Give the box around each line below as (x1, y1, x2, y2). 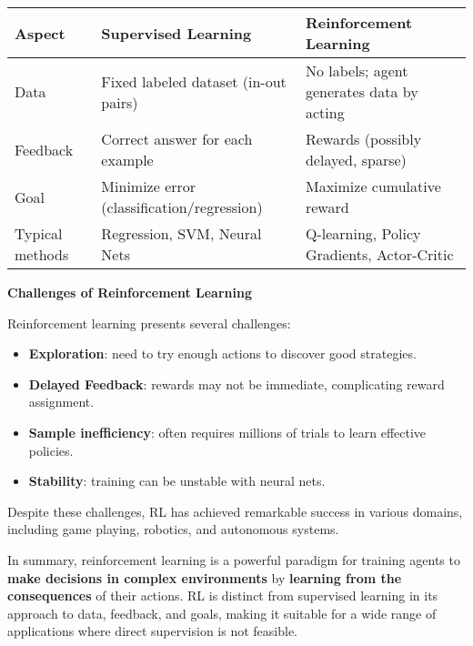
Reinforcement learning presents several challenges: (7, 313, 291, 332)
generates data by (305, 81, 418, 102)
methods (15, 244, 69, 265)
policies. (28, 440, 74, 459)
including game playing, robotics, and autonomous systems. (7, 520, 339, 539)
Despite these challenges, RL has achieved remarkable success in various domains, (7, 501, 463, 520)
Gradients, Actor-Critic (305, 244, 454, 265)
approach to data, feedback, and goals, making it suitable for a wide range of (7, 603, 437, 622)
